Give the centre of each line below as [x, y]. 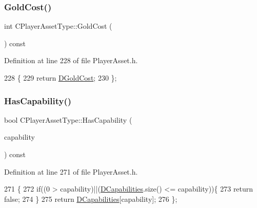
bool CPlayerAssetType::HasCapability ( [68, 119]
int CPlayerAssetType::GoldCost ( [58, 26]
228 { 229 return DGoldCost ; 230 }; [61, 78]
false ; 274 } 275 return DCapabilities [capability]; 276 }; [91, 198]
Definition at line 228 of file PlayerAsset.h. [71, 60]
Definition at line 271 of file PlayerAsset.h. [71, 171]
